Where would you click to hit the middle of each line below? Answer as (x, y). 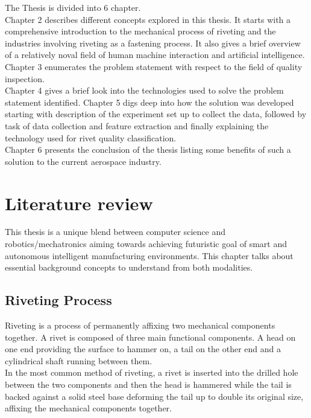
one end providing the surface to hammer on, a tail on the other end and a (143, 349)
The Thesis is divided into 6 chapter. (73, 7)
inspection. (25, 78)
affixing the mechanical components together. (88, 408)
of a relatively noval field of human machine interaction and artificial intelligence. (155, 55)
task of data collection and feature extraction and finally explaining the (137, 125)
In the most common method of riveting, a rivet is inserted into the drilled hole (152, 372)
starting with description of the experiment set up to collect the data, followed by (156, 114)
